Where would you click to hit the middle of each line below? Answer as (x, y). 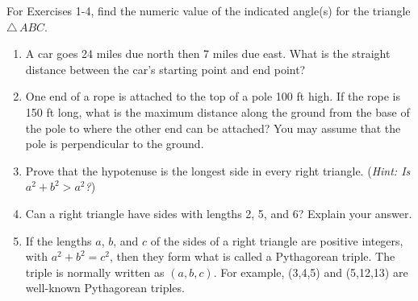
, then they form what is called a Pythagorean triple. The (253, 256)
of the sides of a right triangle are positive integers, (277, 240)
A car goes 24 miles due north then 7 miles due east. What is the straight (208, 54)
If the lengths (59, 240)
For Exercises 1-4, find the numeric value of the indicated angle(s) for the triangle (209, 10)
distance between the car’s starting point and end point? (165, 69)
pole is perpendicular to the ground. (115, 144)
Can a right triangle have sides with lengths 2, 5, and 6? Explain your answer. (219, 213)
